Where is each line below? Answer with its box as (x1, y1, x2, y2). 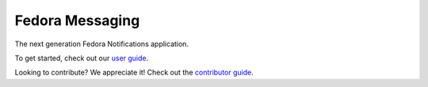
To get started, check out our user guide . (14, 53, 149, 63)
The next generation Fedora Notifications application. (14, 39, 189, 49)
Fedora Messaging (14, 12, 140, 29)
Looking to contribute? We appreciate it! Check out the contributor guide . (14, 67, 254, 78)
